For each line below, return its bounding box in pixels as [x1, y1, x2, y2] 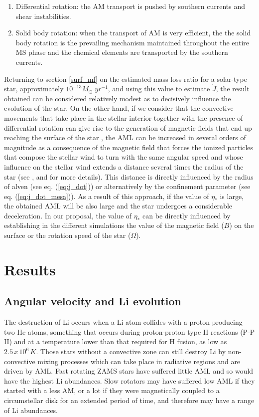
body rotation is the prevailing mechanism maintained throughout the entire [15, 37, 249, 47]
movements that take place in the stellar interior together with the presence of [4, 112, 243, 123]
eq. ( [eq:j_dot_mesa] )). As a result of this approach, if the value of [4, 191, 209, 201]
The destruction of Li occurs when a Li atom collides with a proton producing [4, 317, 243, 327]
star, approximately [4, 83, 64, 94]
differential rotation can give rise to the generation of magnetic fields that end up [4, 122, 252, 133]
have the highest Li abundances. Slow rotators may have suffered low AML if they [4, 375, 255, 386]
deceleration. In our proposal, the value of [4, 210, 132, 220]
